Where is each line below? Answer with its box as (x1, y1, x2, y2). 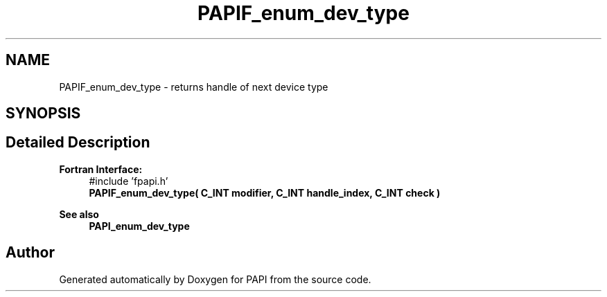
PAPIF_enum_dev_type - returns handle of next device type (59, 80, 328, 93)
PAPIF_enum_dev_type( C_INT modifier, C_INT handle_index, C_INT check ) (89, 186, 441, 199)
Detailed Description (6, 134, 150, 152)
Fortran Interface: (59, 163, 143, 175)
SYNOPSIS (6, 105, 81, 123)
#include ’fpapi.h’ (89, 174, 168, 187)
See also (59, 208, 99, 220)
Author (6, 244, 55, 262)
